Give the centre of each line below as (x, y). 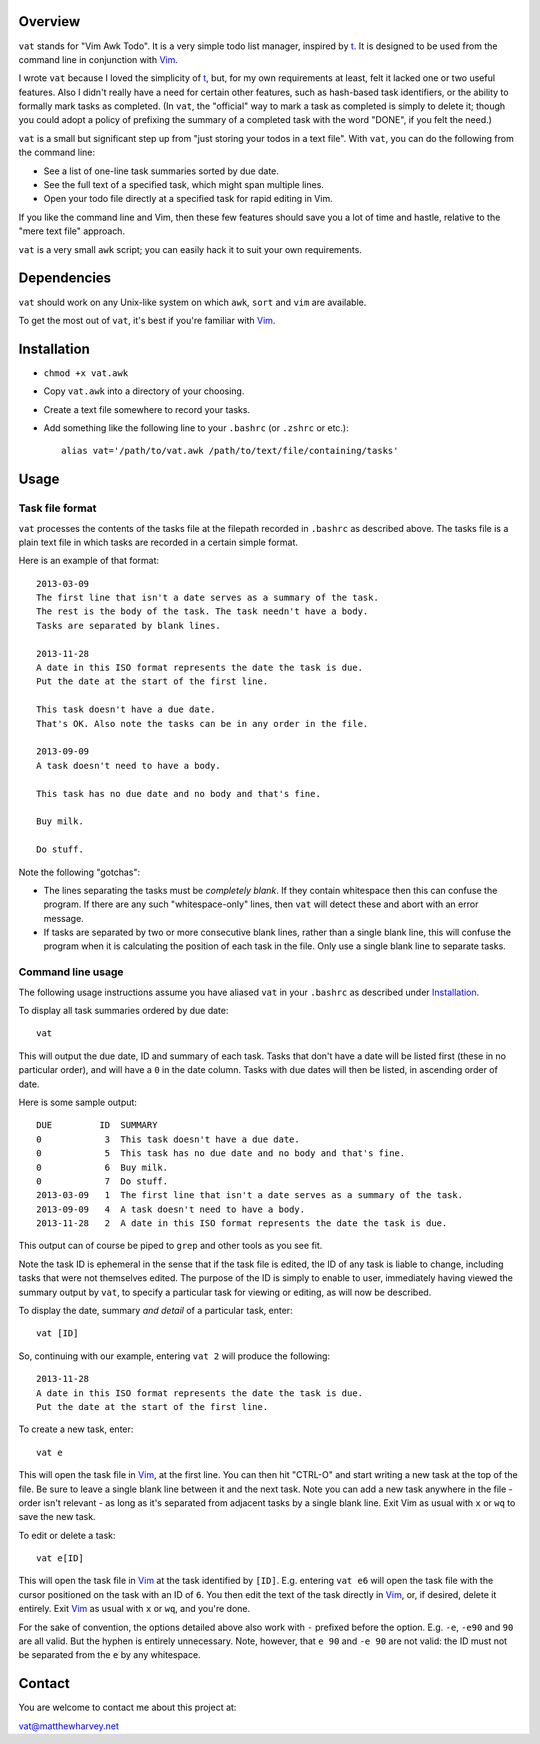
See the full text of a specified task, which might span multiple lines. (184, 185)
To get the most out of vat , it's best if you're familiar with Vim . (147, 320)
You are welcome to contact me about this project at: (127, 1707)
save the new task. (57, 1517)
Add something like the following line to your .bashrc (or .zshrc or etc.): (196, 427)
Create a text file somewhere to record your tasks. (146, 409)
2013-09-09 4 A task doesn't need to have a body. (170, 1209)
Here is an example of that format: (89, 561)
